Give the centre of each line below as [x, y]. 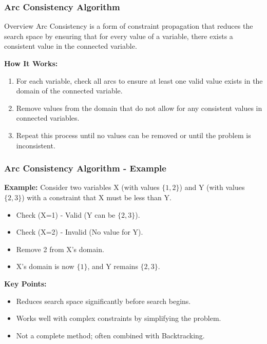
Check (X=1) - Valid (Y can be [66, 214]
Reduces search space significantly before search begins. [103, 301]
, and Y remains [113, 266]
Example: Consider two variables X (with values [82, 187]
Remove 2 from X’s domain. [60, 249]
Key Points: [25, 283]
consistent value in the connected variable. [71, 46]
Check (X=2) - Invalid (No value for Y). [80, 232]
